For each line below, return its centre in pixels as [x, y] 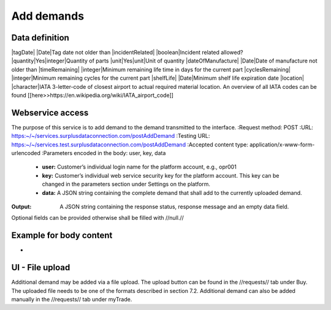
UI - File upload [41, 267]
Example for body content [62, 236]
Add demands [48, 16]
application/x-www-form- [282, 145]
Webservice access [50, 112]
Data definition [40, 38]
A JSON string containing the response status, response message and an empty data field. [174, 207]
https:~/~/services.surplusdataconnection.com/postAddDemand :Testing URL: [111, 136]
